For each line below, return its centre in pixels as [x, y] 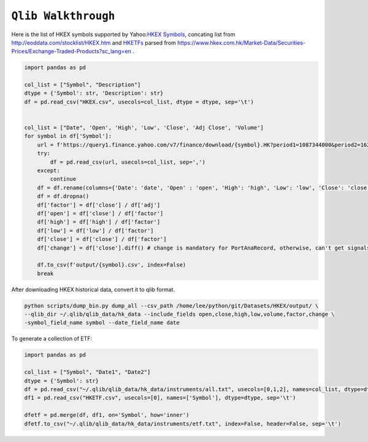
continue [63, 179]
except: [49, 171]
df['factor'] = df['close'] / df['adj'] [99, 205]
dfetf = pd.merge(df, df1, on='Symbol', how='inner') [107, 415]
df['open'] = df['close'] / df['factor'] [100, 213]
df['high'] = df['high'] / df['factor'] [99, 222]
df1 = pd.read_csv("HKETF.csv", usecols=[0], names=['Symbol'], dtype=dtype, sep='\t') [160, 398]
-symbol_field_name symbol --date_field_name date [102, 323]
